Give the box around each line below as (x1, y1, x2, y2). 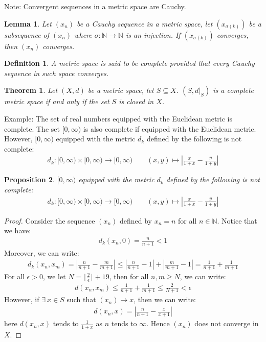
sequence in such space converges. (4, 67, 109, 78)
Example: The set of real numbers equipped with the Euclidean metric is (4, 113, 233, 124)
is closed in (119, 96, 154, 107)
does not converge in (194, 318, 259, 329)
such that (66, 294, 96, 305)
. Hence (146, 318, 170, 329)
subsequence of (4, 29, 50, 40)
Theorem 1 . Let (4, 85, 58, 95)
